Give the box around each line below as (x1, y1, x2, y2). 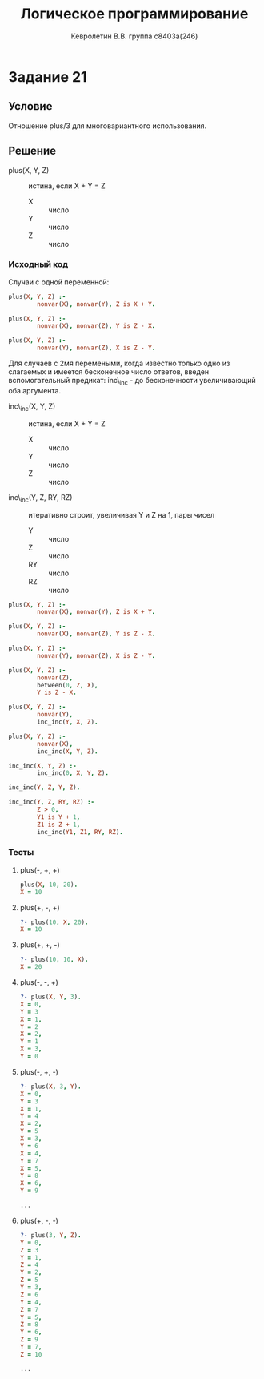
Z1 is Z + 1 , (37, 821, 81, 829)
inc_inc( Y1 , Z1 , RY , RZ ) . (37, 828, 124, 836)
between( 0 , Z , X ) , (37, 681, 98, 689)
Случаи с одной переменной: (8, 277, 110, 287)
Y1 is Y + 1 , (37, 812, 81, 821)
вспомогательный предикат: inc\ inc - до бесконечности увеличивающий (8, 376, 256, 387)
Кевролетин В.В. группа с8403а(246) (70, 31, 198, 41)
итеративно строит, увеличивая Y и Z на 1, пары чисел (28, 510, 215, 519)
